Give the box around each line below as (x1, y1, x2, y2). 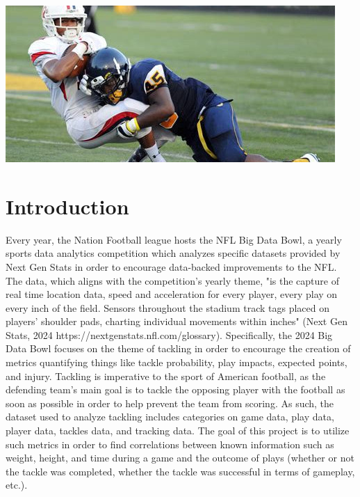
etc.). (6, 478, 28, 492)
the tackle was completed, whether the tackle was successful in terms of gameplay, (6, 464, 355, 478)
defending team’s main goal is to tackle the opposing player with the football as (6, 382, 345, 397)
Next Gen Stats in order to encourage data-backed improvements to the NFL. (6, 259, 337, 274)
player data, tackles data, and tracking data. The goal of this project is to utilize (6, 423, 350, 438)
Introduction (6, 191, 129, 220)
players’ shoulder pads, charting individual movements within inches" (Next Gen (6, 314, 347, 329)
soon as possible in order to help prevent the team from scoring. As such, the (6, 395, 334, 410)
